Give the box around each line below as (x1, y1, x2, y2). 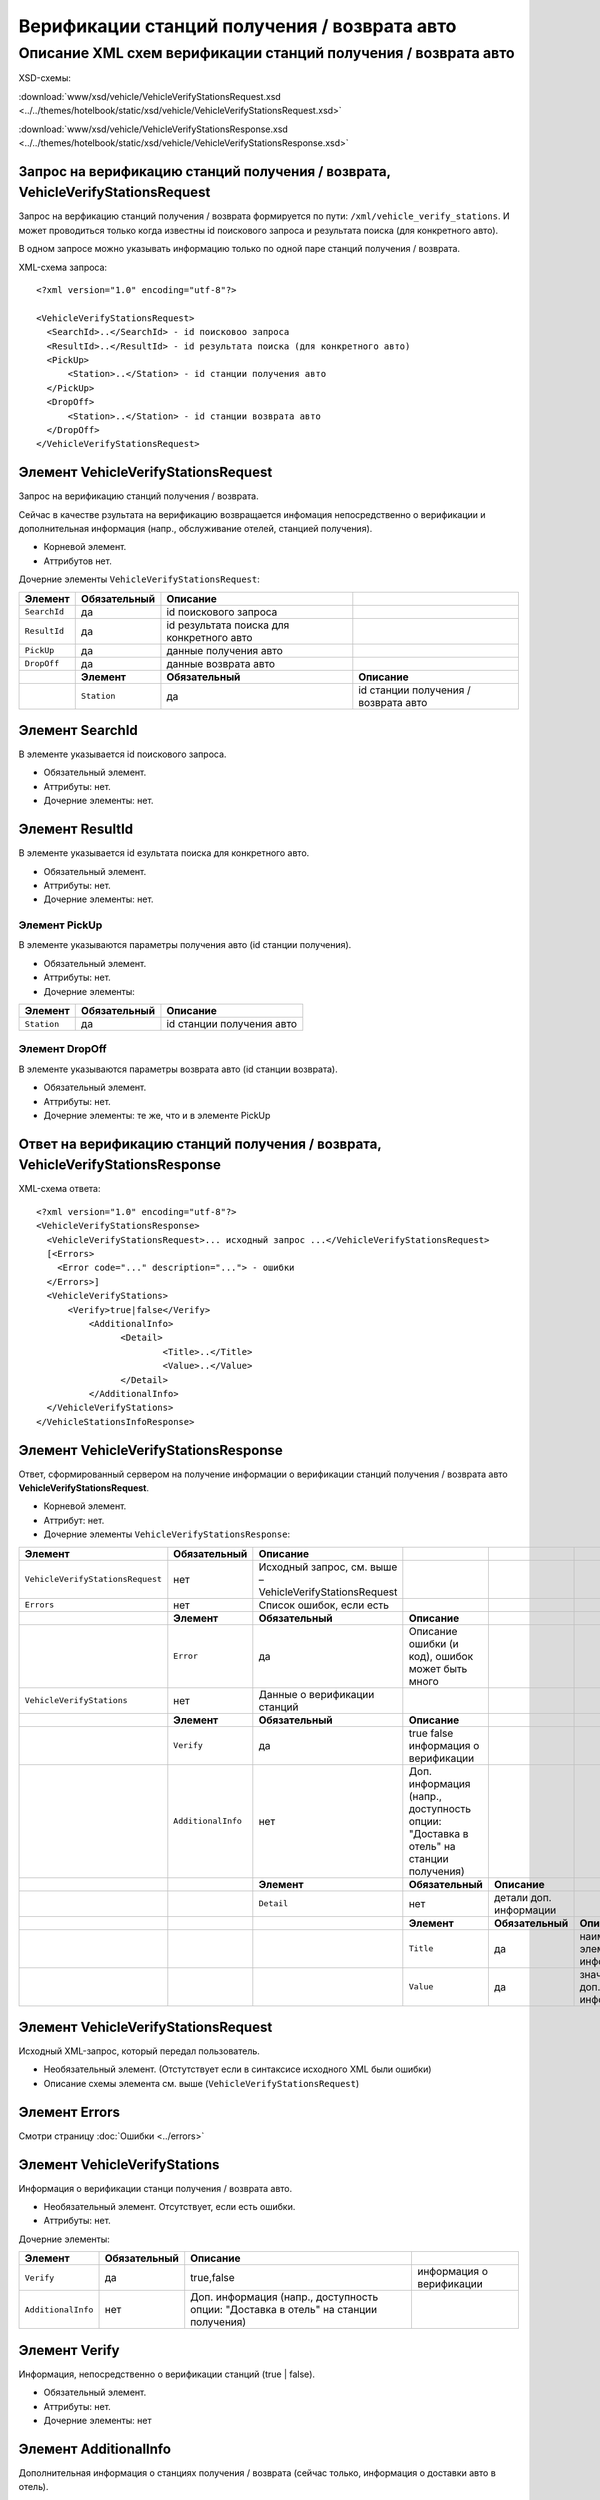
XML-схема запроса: (18, 261, 108, 273)
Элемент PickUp (18, 918, 103, 932)
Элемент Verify (18, 2341, 120, 2359)
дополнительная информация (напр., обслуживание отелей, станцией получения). (18, 523, 373, 534)
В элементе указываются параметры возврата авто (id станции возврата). (18, 1063, 339, 1075)
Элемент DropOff (18, 1042, 107, 1056)
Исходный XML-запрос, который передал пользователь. (18, 2045, 260, 2057)
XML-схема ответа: (18, 1183, 101, 1195)
